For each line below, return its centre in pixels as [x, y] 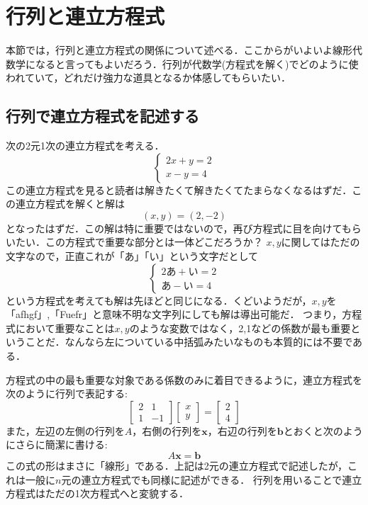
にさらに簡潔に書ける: [57, 444]
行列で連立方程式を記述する [102, 116]
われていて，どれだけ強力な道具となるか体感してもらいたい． [148, 78]
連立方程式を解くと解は [70, 204]
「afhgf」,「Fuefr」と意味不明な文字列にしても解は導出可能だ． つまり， [174, 314]
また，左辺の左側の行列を [65, 430]
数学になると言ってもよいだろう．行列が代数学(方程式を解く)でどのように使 [182, 63]
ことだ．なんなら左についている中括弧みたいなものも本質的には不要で [189, 342]
